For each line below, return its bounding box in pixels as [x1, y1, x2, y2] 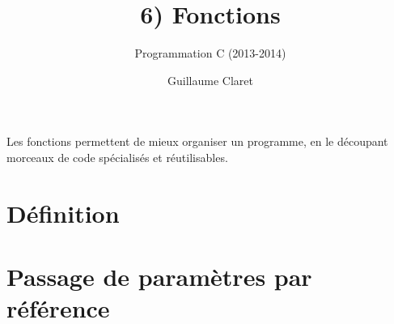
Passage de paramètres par [6, 260, 312, 293]
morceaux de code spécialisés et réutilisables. [6, 148, 228, 165]
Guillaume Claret [167, 71, 253, 88]
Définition [6, 196, 120, 229]
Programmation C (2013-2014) [134, 45, 286, 62]
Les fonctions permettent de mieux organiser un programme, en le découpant [6, 133, 388, 150]
